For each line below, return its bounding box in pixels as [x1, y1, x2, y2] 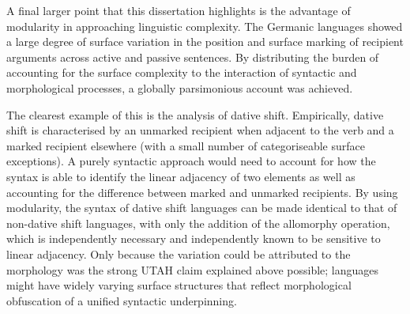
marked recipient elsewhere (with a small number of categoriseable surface [6, 137, 365, 153]
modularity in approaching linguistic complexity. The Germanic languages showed [6, 17, 403, 34]
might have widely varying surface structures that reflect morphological [6, 277, 352, 293]
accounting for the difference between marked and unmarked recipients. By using [6, 183, 398, 200]
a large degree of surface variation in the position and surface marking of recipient [6, 33, 404, 50]
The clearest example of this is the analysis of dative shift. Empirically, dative [6, 106, 384, 123]
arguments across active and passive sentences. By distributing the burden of [6, 48, 379, 65]
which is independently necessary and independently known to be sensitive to [6, 230, 381, 247]
